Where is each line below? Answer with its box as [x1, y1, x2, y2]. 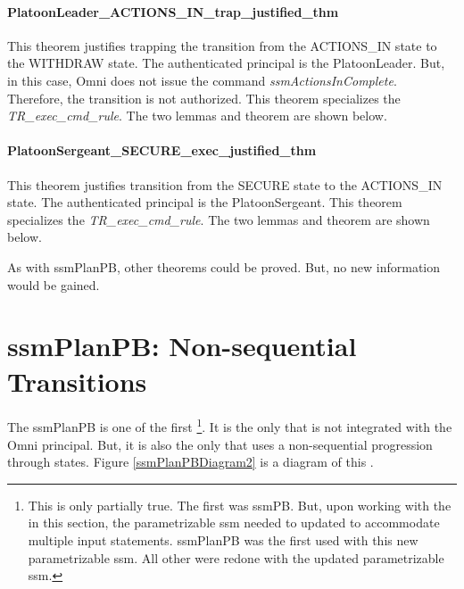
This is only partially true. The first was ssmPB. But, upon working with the [28, 495, 452, 514]
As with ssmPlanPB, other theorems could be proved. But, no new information [7, 257, 441, 276]
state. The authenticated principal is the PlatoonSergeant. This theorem [7, 193, 402, 212]
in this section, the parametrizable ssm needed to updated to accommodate [28, 513, 440, 532]
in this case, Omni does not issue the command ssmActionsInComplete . [7, 71, 397, 89]
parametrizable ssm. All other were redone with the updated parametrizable [28, 548, 444, 567]
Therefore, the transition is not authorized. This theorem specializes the [7, 88, 401, 107]
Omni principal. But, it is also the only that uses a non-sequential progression [7, 435, 433, 453]
